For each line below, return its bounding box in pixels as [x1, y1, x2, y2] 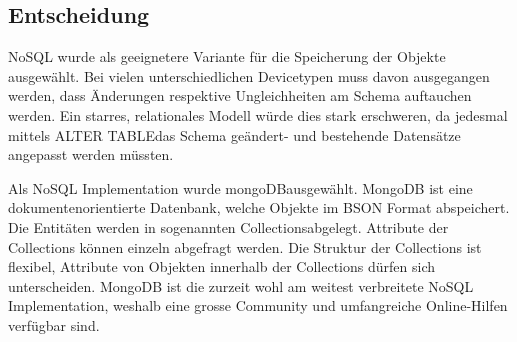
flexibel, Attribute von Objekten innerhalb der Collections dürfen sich [8, 256, 435, 277]
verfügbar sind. [8, 314, 100, 335]
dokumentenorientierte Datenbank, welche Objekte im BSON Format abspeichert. [8, 197, 510, 218]
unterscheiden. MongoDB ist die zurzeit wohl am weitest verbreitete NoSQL [8, 275, 474, 296]
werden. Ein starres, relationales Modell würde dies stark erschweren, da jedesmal [8, 104, 508, 125]
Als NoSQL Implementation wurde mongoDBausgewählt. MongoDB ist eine [8, 177, 473, 198]
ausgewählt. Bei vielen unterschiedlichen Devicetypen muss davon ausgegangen [8, 65, 490, 86]
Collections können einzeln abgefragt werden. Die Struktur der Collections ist [8, 236, 482, 257]
